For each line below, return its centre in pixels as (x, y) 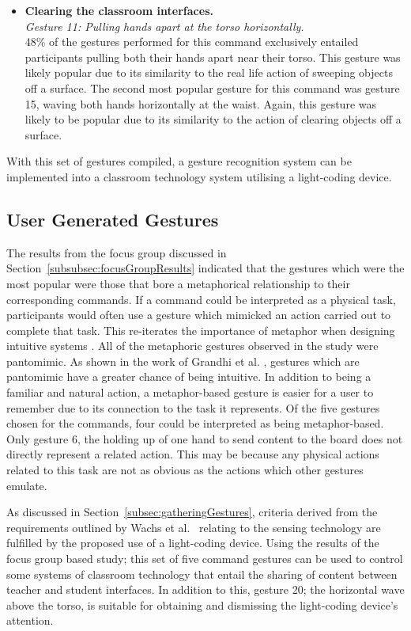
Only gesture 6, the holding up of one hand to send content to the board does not (205, 438)
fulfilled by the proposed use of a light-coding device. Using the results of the (193, 543)
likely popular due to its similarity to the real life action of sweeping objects (209, 72)
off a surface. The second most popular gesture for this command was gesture (212, 87)
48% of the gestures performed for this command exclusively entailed (192, 42)
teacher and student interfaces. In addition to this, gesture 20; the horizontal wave (205, 589)
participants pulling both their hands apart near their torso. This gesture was (213, 57)
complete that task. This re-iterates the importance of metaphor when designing (201, 330)
